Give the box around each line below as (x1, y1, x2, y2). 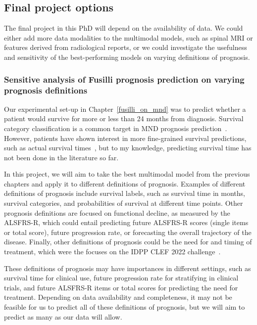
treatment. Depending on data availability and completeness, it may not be (4, 292, 232, 302)
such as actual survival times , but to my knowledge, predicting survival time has (4, 142, 252, 153)
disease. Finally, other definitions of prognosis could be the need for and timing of (4, 236, 252, 247)
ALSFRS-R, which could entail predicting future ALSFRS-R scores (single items (4, 217, 249, 228)
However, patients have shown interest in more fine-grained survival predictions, (4, 133, 247, 143)
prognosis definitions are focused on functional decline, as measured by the (4, 207, 230, 218)
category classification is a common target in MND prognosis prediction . (4, 123, 227, 133)
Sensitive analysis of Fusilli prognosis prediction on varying (4, 73, 245, 85)
